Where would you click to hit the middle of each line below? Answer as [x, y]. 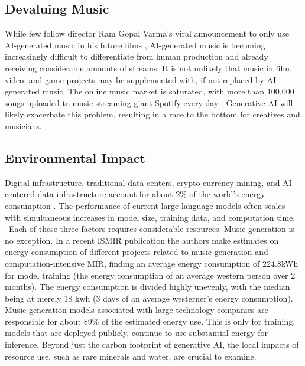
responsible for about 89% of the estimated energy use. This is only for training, [150, 321]
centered [20, 194]
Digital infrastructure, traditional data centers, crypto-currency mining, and [142, 182]
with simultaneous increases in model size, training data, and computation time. [150, 217]
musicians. [23, 125]
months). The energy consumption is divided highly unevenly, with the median [147, 287]
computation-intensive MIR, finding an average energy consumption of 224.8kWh [152, 263]
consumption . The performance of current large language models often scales [145, 205]
